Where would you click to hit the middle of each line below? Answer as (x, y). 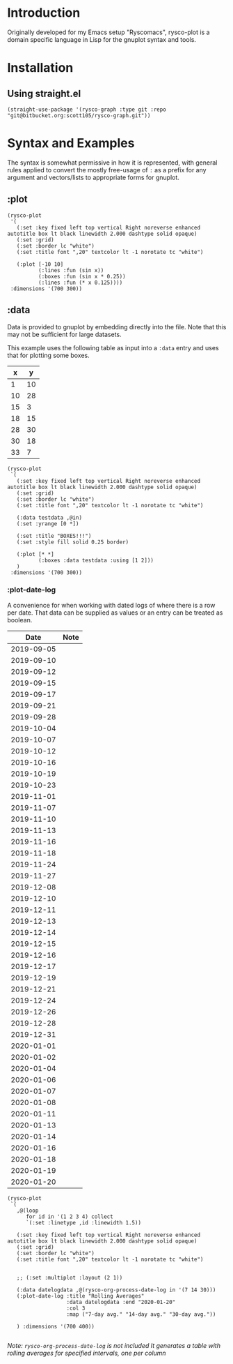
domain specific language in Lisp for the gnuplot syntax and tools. (102, 39)
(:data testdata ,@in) (49, 518)
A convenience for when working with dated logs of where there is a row (111, 605)
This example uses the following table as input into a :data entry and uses (113, 347)
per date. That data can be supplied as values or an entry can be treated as (115, 613)
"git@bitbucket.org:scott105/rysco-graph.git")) (79, 115)
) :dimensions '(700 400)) (56, 1326)
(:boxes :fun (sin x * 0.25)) (82, 276)
